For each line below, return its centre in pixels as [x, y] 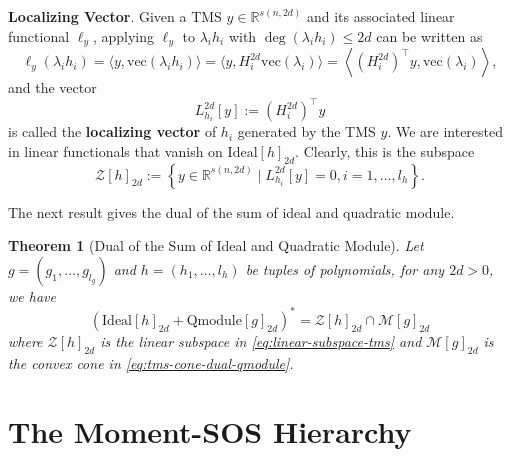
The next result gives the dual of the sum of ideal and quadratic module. [231, 211]
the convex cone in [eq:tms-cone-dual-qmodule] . [151, 362]
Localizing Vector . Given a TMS [115, 16]
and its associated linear [380, 16]
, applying [123, 35]
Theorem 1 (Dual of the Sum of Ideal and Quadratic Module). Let [216, 245]
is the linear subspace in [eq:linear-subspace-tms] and [261, 340]
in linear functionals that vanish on [115, 150]
